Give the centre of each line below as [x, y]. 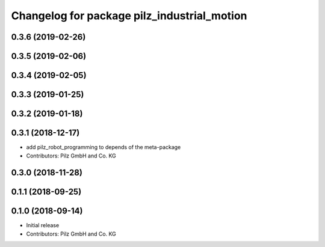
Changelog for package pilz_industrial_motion [129, 16]
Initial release [43, 225]
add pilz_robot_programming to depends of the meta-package [104, 147]
